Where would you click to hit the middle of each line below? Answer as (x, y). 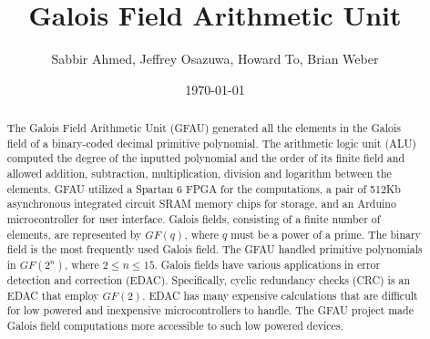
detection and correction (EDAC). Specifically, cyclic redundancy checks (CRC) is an (209, 280)
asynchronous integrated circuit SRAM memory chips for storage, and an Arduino (201, 204)
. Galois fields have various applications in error (267, 265)
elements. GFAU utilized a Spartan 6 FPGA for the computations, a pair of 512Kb (204, 188)
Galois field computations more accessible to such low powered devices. (175, 326)
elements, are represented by (74, 234)
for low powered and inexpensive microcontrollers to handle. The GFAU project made (210, 310)
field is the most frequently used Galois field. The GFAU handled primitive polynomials (215, 249)
